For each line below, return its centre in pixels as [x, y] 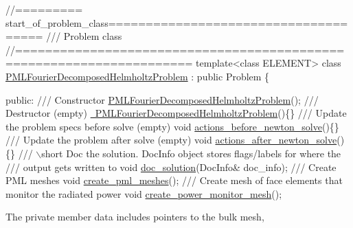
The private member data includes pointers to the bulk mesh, [135, 217]
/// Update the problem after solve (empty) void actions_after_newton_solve [171, 140]
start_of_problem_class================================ [177, 22]
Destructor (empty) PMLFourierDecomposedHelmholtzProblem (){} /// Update [176, 113]
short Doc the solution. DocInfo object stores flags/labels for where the [191, 153]
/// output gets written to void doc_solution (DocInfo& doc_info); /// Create [171, 167]
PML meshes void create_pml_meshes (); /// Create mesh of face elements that [174, 180]
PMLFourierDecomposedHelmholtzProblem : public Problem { [138, 76]
